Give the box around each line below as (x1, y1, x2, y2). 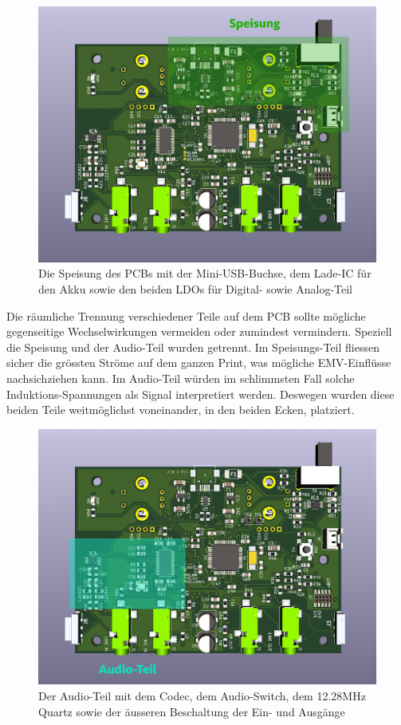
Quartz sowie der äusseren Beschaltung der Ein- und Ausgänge (38, 703, 345, 719)
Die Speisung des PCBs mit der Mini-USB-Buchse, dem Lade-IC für (38, 265, 372, 282)
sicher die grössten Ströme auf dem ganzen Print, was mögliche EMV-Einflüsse (6, 354, 391, 371)
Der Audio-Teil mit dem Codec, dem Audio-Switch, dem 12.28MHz (38, 688, 366, 704)
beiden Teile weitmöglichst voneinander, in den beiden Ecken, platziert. (6, 401, 355, 418)
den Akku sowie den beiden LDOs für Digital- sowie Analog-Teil (38, 280, 353, 297)
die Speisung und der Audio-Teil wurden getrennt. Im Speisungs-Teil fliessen (6, 338, 379, 355)
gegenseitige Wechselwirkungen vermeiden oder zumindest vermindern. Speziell (6, 323, 392, 340)
